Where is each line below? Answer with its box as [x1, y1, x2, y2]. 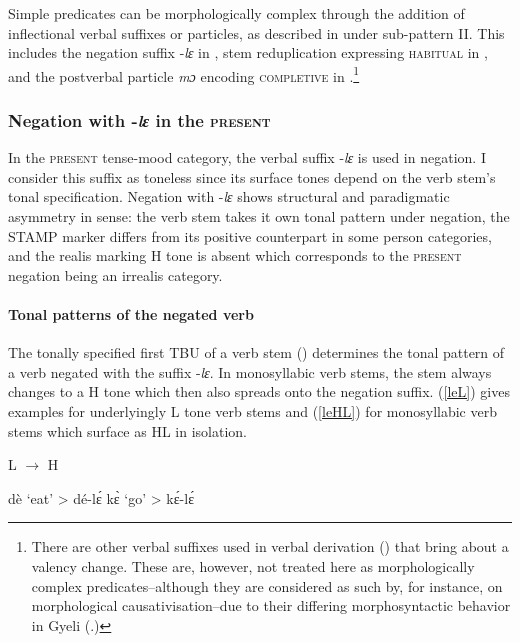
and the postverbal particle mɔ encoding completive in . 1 [8, 62, 360, 86]
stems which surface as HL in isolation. [8, 420, 247, 441]
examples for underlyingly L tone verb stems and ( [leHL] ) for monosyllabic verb [8, 400, 497, 421]
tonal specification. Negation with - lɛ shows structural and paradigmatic [8, 186, 450, 207]
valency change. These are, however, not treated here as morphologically [31, 555, 475, 576]
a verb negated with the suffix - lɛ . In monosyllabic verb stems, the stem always [8, 361, 492, 382]
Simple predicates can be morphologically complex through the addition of [8, 3, 465, 23]
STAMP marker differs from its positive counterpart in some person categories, [8, 225, 492, 246]
